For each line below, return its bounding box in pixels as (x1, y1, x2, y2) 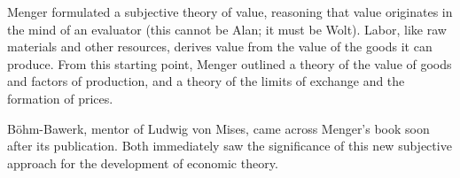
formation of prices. (7, 89, 113, 107)
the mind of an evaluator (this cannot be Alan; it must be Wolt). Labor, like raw (7, 19, 447, 38)
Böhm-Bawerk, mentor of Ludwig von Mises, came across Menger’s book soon (7, 119, 430, 137)
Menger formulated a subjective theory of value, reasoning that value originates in (7, 3, 453, 20)
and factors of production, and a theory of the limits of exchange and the (7, 72, 405, 90)
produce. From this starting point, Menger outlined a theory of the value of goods (7, 54, 452, 73)
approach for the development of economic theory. (7, 153, 278, 172)
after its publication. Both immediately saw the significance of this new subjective (7, 136, 452, 155)
